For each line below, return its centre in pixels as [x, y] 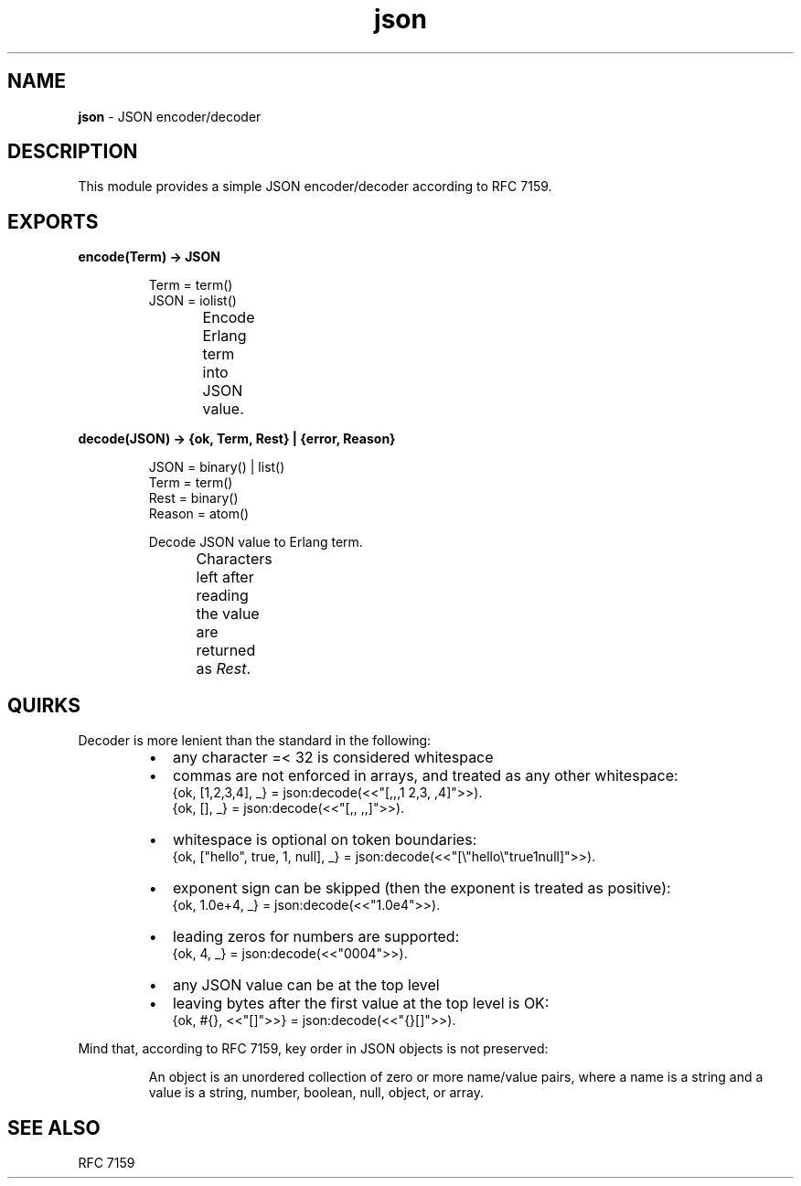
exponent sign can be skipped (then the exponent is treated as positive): [422, 888]
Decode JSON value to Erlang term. [256, 542]
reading [222, 596]
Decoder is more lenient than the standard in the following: [255, 741]
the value [228, 614]
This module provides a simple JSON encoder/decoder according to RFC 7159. [315, 187]
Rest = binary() [193, 498]
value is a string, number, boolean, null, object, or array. [316, 1093]
